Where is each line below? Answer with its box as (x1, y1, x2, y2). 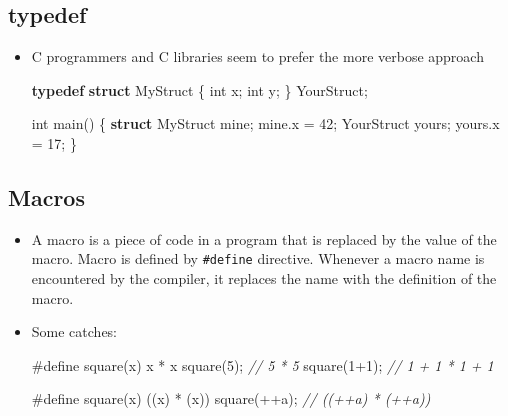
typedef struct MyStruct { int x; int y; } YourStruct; (31, 79, 368, 100)
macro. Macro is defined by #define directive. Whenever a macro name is (31, 248, 485, 269)
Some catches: (31, 321, 118, 342)
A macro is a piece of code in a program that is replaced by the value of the (31, 228, 497, 249)
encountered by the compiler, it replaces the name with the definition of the (31, 268, 497, 289)
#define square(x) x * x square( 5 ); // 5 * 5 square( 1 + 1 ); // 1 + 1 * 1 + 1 (31, 354, 494, 375)
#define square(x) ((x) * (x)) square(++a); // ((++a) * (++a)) (31, 388, 431, 409)
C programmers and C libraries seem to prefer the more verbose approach (31, 46, 484, 67)
